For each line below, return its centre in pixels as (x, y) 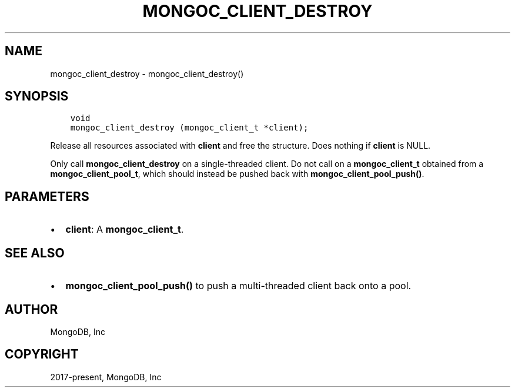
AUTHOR (31, 309)
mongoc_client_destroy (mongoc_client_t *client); (189, 128)
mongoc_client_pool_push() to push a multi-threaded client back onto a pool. (238, 286)
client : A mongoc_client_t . (125, 229)
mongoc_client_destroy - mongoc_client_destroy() (147, 73)
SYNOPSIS (37, 96)
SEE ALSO (35, 253)
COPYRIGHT (42, 354)
